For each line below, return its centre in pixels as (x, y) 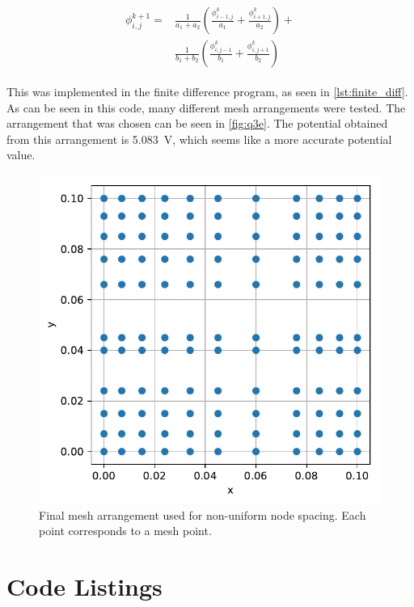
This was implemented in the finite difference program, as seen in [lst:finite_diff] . (207, 92)
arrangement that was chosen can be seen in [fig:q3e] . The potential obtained (197, 123)
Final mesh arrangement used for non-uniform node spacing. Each (203, 514)
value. (21, 155)
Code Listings (84, 586)
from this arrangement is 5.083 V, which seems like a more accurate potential (199, 139)
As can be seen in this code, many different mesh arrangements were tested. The (206, 107)
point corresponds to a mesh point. (125, 531)
